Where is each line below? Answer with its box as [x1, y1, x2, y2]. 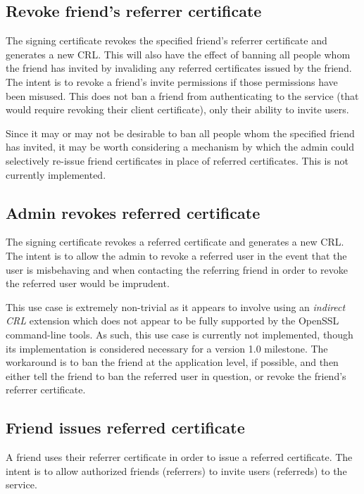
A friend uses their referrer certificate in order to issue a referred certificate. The [6, 450, 353, 464]
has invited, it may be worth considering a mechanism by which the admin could [6, 139, 354, 154]
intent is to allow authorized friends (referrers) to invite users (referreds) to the [6, 463, 347, 478]
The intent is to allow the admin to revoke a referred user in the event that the [6, 248, 347, 262]
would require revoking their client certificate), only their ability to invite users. [6, 102, 349, 117]
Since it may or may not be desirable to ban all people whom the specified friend [6, 125, 355, 140]
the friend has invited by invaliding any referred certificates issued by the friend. [6, 61, 352, 75]
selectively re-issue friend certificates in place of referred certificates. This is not [6, 153, 349, 167]
